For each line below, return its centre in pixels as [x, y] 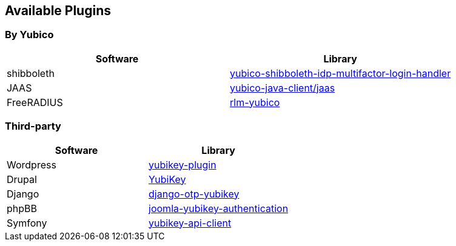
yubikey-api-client [190, 223]
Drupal [22, 179]
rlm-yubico [255, 102]
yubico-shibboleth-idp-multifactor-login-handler [340, 73]
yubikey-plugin [183, 165]
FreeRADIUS [35, 102]
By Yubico [29, 35]
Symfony [27, 223]
